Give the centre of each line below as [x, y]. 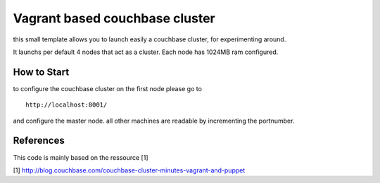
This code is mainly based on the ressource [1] [81, 157]
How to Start [41, 72]
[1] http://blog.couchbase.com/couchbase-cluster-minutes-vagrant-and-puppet [129, 170]
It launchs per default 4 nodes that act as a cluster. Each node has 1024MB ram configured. [146, 52]
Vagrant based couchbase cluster [114, 18]
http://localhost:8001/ [66, 105]
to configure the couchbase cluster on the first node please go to [107, 88]
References [39, 141]
